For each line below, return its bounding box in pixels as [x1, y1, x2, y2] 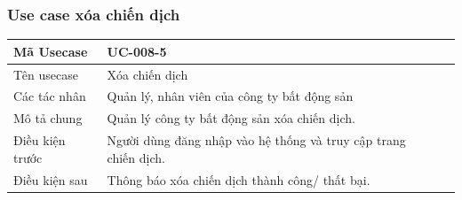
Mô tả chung [13, 109, 83, 127]
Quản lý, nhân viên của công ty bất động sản [107, 87, 354, 105]
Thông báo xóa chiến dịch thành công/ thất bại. [107, 170, 370, 188]
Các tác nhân [13, 87, 86, 105]
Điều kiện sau [13, 170, 88, 188]
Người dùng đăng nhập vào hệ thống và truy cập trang [107, 131, 406, 150]
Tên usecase [13, 65, 78, 83]
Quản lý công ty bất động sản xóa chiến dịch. [107, 109, 355, 127]
